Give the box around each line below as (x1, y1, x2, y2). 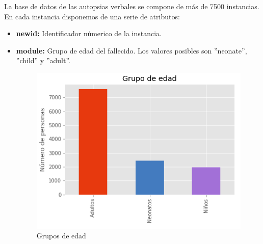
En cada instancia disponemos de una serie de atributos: (4, 11, 180, 21)
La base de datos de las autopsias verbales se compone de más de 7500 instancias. (4, 1, 259, 11)
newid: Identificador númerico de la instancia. (16, 28, 162, 39)
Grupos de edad (36, 230, 86, 241)
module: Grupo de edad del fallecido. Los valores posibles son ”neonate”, (16, 45, 247, 56)
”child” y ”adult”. (16, 55, 70, 66)
